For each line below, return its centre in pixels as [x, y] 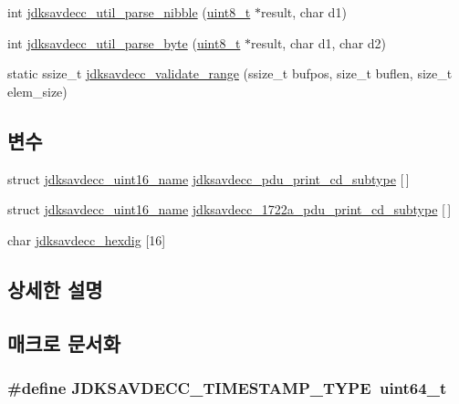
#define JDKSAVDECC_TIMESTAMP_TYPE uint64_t [227, 387]
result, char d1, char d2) [319, 42]
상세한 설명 [55, 289]
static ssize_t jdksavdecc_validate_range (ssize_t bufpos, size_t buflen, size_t [230, 73]
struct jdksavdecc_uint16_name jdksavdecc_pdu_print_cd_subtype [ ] [209, 178]
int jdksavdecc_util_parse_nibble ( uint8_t [129, 12]
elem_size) [37, 91]
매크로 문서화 [64, 342]
